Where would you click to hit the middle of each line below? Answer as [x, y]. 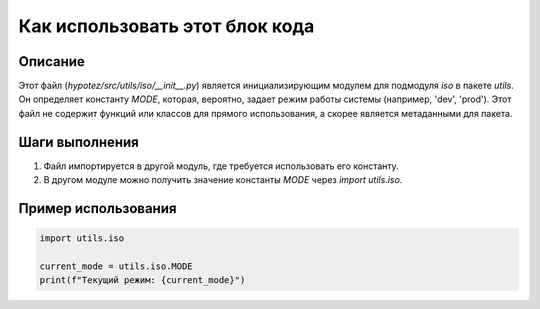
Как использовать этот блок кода [166, 26]
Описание [51, 61]
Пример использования [97, 208]
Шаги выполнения [78, 141]
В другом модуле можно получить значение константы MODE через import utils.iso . [223, 180]
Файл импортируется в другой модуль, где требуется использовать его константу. [221, 166]
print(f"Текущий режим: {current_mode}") [142, 280]
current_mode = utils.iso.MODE [116, 266]
